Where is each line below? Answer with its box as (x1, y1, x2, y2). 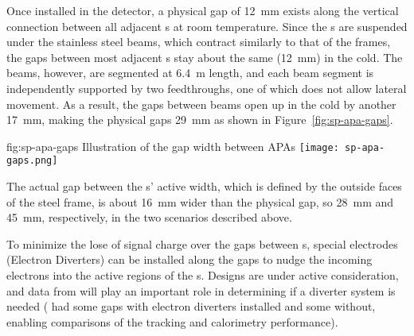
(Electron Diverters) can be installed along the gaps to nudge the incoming (6, 251, 373, 268)
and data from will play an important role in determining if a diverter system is (6, 282, 396, 299)
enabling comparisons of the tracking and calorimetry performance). (6, 313, 338, 330)
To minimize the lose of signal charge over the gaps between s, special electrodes (6, 235, 398, 252)
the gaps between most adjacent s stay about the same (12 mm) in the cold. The (6, 48, 403, 65)
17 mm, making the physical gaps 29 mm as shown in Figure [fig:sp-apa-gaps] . (6, 111, 393, 128)
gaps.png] (6, 155, 58, 167)
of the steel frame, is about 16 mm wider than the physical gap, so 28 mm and (6, 193, 394, 210)
